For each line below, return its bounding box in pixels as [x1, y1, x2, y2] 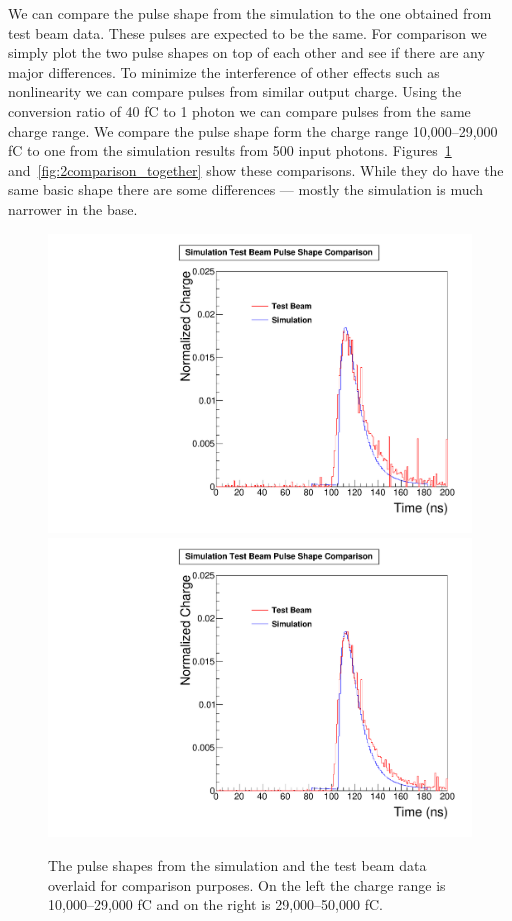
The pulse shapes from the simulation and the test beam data [48, 855, 427, 876]
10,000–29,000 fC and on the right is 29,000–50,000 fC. [48, 894, 383, 915]
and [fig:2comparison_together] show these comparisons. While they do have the [8, 159, 504, 180]
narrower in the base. [8, 198, 138, 219]
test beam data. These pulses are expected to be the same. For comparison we [8, 22, 487, 43]
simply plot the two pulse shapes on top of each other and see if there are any [8, 42, 485, 63]
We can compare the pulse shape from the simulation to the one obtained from [8, 3, 492, 23]
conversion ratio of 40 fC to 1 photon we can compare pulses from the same [8, 100, 471, 121]
